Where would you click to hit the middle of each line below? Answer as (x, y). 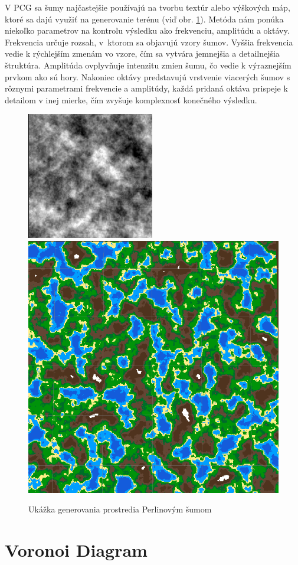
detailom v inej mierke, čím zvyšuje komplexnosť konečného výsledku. (131, 99)
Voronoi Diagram (76, 549)
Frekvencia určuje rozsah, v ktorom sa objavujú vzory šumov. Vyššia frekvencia (149, 42)
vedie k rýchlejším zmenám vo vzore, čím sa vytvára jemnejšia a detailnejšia (142, 53)
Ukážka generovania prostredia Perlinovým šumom (120, 509)
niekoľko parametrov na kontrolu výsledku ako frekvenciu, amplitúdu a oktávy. (147, 30)
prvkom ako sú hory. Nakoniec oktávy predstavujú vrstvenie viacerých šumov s (148, 76)
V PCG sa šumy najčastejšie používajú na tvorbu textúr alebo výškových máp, (148, 7)
